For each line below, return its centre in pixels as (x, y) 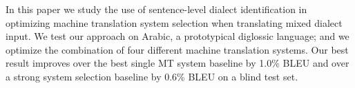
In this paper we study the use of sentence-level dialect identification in (156, 9)
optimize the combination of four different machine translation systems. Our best (177, 49)
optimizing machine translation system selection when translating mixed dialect (174, 22)
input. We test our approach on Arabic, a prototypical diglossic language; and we (177, 36)
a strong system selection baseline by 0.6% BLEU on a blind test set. (152, 76)
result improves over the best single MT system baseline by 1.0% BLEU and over (177, 63)
